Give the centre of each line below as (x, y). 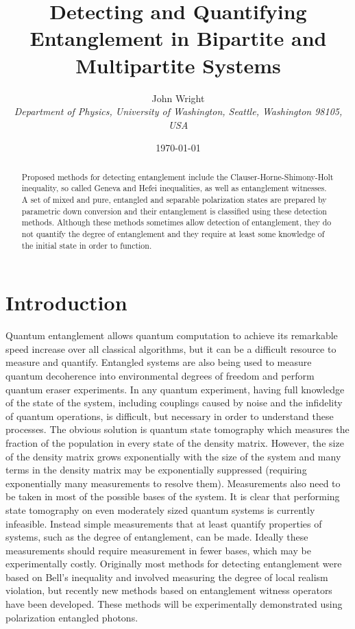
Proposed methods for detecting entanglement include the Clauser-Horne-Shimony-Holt (177, 176)
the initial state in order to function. (87, 245)
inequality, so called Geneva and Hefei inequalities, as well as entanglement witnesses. (174, 188)
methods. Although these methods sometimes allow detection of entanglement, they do (176, 222)
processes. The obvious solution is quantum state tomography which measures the (177, 429)
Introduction (66, 303)
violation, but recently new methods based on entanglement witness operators (169, 590)
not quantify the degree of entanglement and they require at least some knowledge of (173, 233)
